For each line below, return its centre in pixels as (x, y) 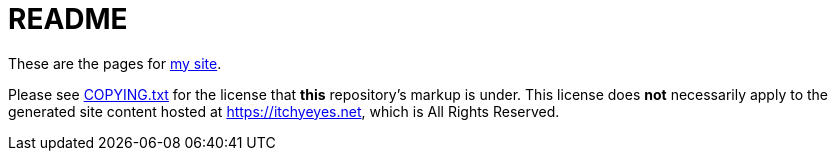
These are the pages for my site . (115, 63)
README (68, 19)
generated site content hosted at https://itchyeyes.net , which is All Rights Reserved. (284, 111)
